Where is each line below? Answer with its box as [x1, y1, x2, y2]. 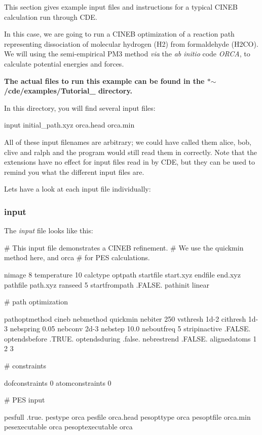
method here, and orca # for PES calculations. [4, 252, 150, 263]
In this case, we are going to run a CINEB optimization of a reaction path [4, 28, 235, 39]
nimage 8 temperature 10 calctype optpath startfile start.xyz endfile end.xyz [4, 269, 241, 279]
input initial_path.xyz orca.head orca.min [4, 119, 135, 130]
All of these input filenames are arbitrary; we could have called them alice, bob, [4, 136, 251, 147]
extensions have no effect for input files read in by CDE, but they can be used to [4, 157, 255, 167]
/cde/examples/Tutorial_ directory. [4, 85, 133, 96]
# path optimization [4, 296, 68, 307]
